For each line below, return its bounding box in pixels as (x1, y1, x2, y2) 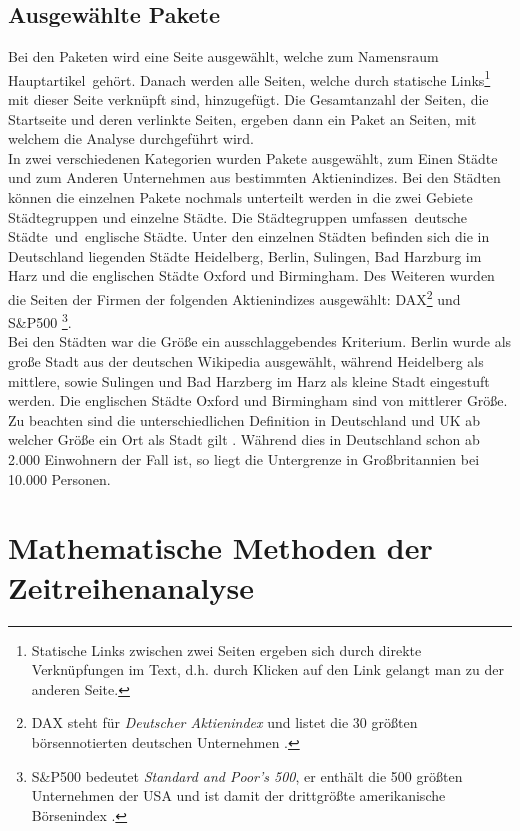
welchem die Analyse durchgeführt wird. (8, 128, 254, 149)
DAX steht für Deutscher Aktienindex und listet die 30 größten (31, 712, 418, 733)
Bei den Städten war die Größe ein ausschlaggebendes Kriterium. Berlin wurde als (8, 331, 512, 352)
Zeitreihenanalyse (8, 566, 254, 607)
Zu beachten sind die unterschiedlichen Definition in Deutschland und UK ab (8, 409, 481, 430)
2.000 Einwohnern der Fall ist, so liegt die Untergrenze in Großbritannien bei (8, 449, 480, 470)
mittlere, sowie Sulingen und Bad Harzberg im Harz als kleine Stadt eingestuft (8, 370, 490, 391)
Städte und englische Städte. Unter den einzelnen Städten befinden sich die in (8, 226, 490, 247)
